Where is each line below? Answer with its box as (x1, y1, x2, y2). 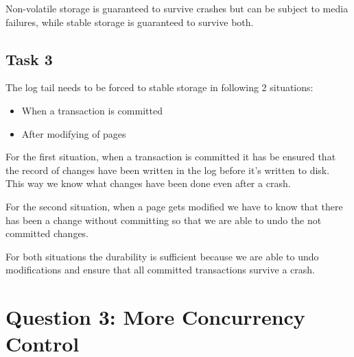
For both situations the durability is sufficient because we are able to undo (5, 249, 319, 263)
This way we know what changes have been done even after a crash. (5, 176, 291, 190)
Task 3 (5, 48, 53, 69)
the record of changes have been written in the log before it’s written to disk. (5, 162, 330, 177)
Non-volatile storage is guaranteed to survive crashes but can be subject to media (5, 1, 349, 15)
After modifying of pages (21, 126, 126, 140)
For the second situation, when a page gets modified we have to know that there (5, 199, 343, 213)
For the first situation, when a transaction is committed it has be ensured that (5, 149, 336, 164)
